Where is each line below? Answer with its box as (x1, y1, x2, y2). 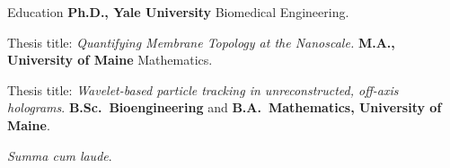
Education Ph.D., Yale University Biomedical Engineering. (7, 3, 349, 21)
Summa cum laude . (7, 146, 112, 164)
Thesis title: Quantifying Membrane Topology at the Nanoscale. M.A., (7, 32, 395, 51)
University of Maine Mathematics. (7, 50, 213, 69)
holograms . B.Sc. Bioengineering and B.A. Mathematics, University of (7, 98, 442, 117)
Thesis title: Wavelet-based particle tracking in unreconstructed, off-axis (7, 80, 399, 99)
